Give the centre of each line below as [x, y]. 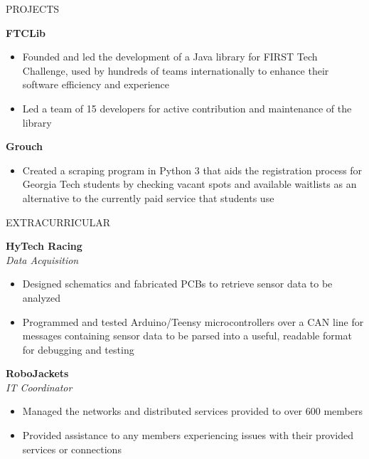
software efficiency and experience [96, 84]
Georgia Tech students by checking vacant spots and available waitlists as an [189, 184]
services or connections [72, 449]
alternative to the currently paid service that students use [148, 197]
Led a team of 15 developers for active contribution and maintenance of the [187, 108]
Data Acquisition [42, 259]
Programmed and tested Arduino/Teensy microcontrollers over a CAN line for [193, 321]
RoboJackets [37, 373]
